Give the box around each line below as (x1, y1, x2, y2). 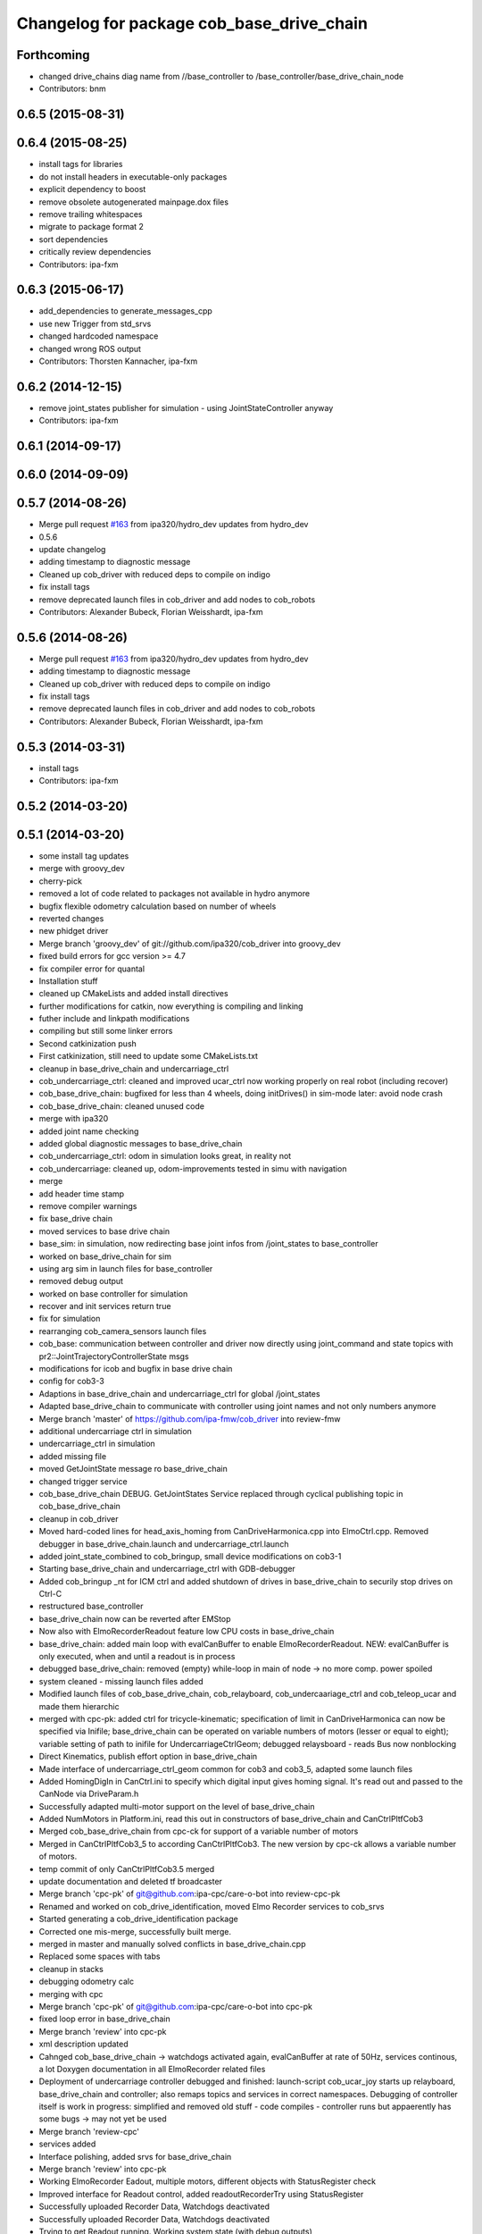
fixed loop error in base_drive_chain (38, 2013, 170, 2024)
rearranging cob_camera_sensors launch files (38, 1325, 207, 1336)
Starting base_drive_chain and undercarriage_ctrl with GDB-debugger (38, 1564, 296, 1575)
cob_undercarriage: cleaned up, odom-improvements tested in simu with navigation (38, 1163, 347, 1174)
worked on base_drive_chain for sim (38, 1251, 171, 1262)
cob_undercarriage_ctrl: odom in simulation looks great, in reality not (38, 1151, 292, 1162)
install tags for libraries (38, 159, 123, 170)
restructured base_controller (38, 1600, 144, 1612)
